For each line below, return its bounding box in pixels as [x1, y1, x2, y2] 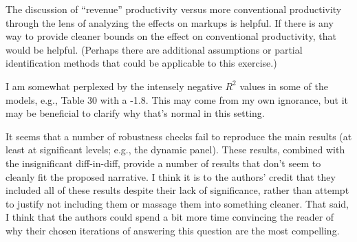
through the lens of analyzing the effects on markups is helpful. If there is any [6, 15, 334, 30]
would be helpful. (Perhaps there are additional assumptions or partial [6, 42, 303, 56]
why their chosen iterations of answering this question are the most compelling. [6, 223, 340, 237]
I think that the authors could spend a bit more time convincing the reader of [6, 210, 334, 224]
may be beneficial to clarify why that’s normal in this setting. [6, 106, 265, 120]
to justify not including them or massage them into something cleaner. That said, [6, 196, 349, 210]
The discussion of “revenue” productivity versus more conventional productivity [6, 2, 342, 16]
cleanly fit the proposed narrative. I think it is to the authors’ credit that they [6, 169, 336, 184]
